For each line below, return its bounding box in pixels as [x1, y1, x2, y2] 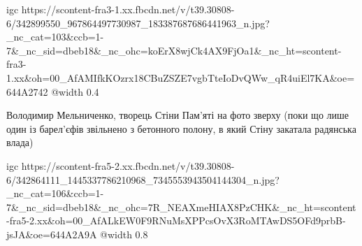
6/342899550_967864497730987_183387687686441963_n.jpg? [6, 15, 270, 30]
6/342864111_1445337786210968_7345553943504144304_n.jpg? [6, 172, 280, 187]
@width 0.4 [51, 84, 99, 99]
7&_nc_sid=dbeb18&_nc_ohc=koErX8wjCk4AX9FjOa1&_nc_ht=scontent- [6, 43, 342, 57]
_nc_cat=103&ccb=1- [6, 29, 104, 44]
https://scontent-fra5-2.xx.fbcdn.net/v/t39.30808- [21, 158, 235, 173]
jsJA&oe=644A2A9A [6, 226, 97, 241]
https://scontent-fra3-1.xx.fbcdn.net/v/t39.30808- [21, 2, 235, 16]
